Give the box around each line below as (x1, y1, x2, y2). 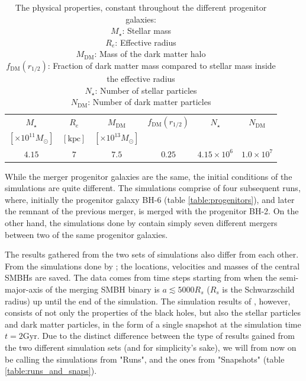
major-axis (5, 282, 43, 295)
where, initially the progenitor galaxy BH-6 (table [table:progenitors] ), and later (5, 193, 295, 205)
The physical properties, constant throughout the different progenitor (15, 1, 267, 13)
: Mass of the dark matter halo (94, 47, 206, 60)
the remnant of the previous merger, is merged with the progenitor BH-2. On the (5, 205, 299, 217)
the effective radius (107, 72, 175, 84)
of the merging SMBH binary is (45, 282, 160, 295)
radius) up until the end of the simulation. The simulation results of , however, (5, 294, 291, 307)
